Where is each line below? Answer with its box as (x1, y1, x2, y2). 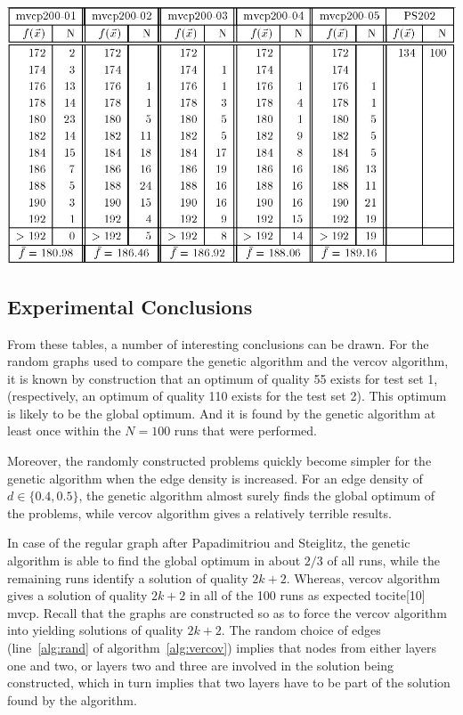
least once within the (7, 421, 121, 440)
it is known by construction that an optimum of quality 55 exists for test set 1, (7, 369, 438, 387)
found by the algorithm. (7, 690, 137, 709)
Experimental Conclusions (7, 292, 253, 320)
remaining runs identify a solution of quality (7, 568, 248, 587)
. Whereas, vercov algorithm (286, 568, 441, 587)
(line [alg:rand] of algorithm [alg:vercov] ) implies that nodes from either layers (7, 638, 436, 656)
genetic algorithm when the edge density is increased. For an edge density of (7, 468, 423, 487)
